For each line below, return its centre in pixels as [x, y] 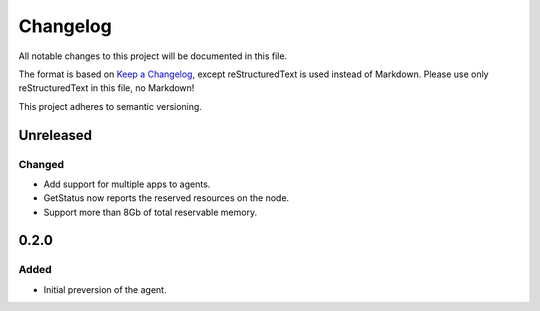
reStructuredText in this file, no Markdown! [106, 88]
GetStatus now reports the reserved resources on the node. [166, 198]
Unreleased [55, 135]
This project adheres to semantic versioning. [110, 106]
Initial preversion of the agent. [105, 289]
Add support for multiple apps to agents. [127, 184]
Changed [41, 164]
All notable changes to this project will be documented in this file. [153, 56]
